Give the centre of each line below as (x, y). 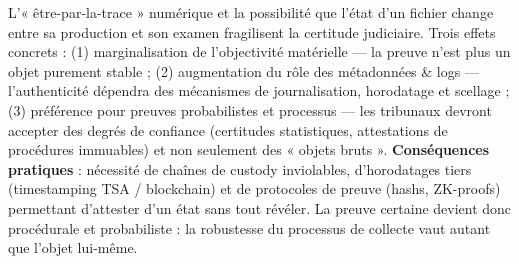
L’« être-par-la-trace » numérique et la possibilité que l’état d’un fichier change (251, 12)
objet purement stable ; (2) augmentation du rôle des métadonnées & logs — (243, 70)
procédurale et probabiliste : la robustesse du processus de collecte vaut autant (249, 227)
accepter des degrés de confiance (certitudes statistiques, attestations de (228, 129)
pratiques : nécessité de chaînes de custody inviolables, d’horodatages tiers (240, 168)
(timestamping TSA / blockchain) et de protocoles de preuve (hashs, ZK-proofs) (254, 188)
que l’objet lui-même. (73, 247)
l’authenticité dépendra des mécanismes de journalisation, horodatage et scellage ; (259, 90)
